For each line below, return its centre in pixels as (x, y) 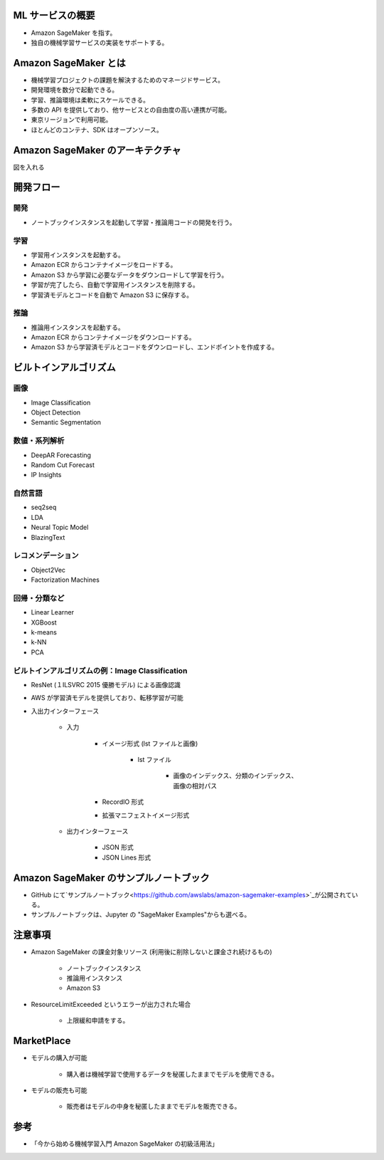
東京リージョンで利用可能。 (71, 120)
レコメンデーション (46, 555)
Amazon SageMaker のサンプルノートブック (111, 878)
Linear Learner (53, 612)
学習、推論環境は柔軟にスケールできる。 (90, 100)
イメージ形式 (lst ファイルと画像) (150, 743)
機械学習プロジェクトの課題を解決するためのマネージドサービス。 (127, 80)
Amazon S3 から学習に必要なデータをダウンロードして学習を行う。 (129, 275)
